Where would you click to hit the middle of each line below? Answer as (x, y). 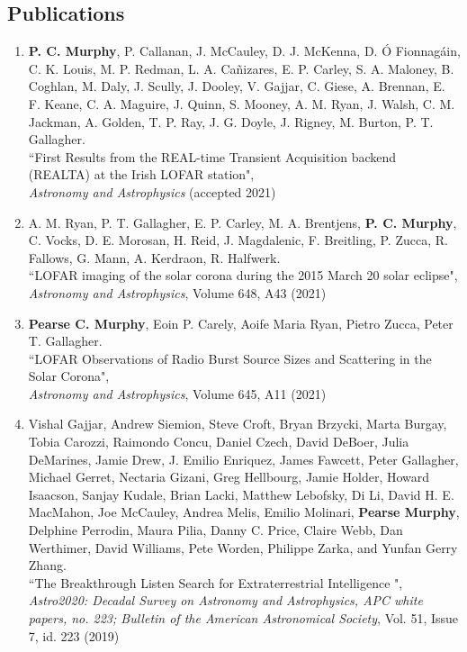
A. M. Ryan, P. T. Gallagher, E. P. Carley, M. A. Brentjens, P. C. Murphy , (242, 222)
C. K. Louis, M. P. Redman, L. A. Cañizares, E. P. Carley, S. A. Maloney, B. (241, 68)
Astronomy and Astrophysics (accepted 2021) (152, 191)
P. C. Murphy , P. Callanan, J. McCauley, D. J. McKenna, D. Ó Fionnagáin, (244, 51)
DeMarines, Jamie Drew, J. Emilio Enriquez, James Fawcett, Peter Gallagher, (243, 459)
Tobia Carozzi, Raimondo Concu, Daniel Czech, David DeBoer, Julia (219, 442)
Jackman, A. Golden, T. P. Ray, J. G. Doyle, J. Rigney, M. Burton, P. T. (231, 121)
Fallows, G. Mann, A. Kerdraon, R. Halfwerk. (154, 257)
